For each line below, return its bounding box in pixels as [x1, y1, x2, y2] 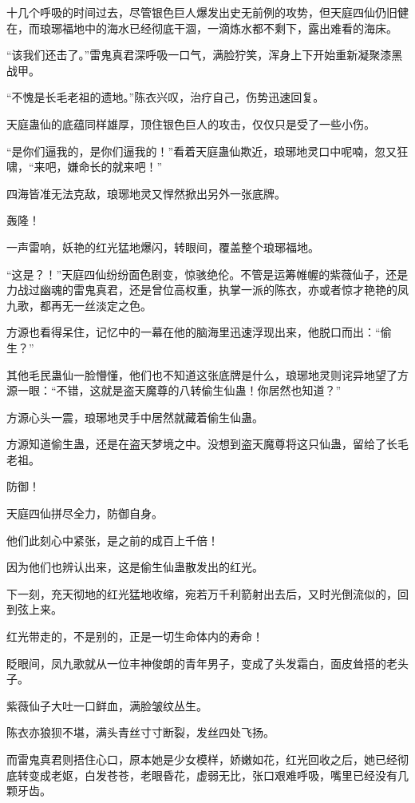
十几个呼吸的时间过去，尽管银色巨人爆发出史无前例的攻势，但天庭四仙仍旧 [6, 4, 397, 20]
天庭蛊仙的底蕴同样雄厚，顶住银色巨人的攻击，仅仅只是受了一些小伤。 [6, 115, 375, 132]
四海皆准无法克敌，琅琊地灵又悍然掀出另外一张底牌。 [6, 185, 286, 201]
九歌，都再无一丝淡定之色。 [6, 296, 152, 313]
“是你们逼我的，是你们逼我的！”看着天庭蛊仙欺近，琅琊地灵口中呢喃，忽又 [6, 142, 397, 159]
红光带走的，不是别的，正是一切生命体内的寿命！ [6, 628, 263, 645]
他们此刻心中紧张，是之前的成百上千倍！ [6, 531, 219, 548]
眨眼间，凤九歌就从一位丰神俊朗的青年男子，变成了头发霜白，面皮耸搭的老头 [6, 654, 409, 671]
